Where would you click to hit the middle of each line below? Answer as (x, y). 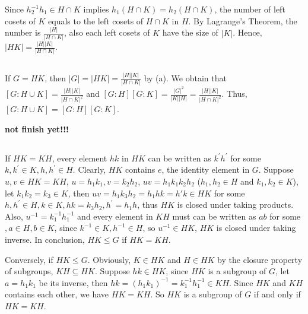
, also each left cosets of (107, 32)
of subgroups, (29, 271)
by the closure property (260, 259)
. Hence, (247, 32)
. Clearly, (89, 169)
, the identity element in (206, 169)
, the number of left (250, 9)
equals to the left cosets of (96, 20)
